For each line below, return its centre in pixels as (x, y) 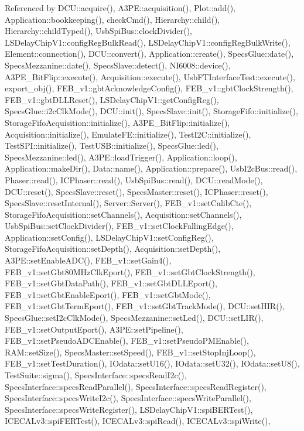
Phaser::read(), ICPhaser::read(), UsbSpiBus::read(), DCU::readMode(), (134, 179)
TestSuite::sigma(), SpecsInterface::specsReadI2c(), (96, 375)
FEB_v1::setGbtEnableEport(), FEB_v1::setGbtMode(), (108, 294)
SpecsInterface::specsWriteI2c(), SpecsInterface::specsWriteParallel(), (128, 398)
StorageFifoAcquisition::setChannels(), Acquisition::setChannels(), (123, 214)
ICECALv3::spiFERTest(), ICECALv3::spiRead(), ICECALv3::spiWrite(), (138, 421)
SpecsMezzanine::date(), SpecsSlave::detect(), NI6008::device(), (118, 65)
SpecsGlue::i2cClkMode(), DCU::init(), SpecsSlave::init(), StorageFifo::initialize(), (151, 111)
